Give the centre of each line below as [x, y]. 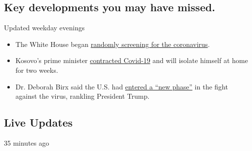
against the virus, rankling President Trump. [82, 96]
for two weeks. [37, 70]
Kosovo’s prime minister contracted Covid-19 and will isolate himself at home [132, 60]
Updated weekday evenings [44, 28]
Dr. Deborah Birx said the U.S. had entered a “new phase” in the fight [122, 86]
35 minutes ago [27, 142]
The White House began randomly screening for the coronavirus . [113, 44]
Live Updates [38, 122]
